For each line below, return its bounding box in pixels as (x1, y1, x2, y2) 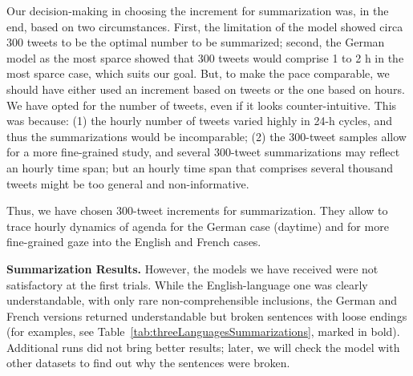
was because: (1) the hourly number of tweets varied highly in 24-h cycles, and (6, 112, 393, 129)
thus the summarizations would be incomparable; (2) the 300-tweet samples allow (6, 127, 407, 144)
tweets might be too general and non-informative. (6, 175, 249, 192)
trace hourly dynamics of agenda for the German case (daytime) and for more (6, 217, 389, 234)
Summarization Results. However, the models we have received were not (6, 260, 379, 277)
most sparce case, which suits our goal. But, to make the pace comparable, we (6, 65, 390, 82)
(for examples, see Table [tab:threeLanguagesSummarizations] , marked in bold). (6, 323, 400, 340)
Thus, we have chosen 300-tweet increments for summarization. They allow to (6, 202, 388, 219)
